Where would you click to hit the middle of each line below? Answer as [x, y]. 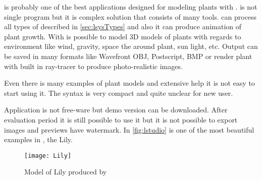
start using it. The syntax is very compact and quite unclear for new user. [119, 93]
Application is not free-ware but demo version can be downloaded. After [116, 110]
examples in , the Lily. [38, 139]
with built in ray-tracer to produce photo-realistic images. [93, 66]
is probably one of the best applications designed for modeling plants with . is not [131, 7]
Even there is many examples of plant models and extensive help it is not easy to [129, 83]
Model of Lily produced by [66, 172]
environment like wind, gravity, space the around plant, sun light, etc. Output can [131, 46]
